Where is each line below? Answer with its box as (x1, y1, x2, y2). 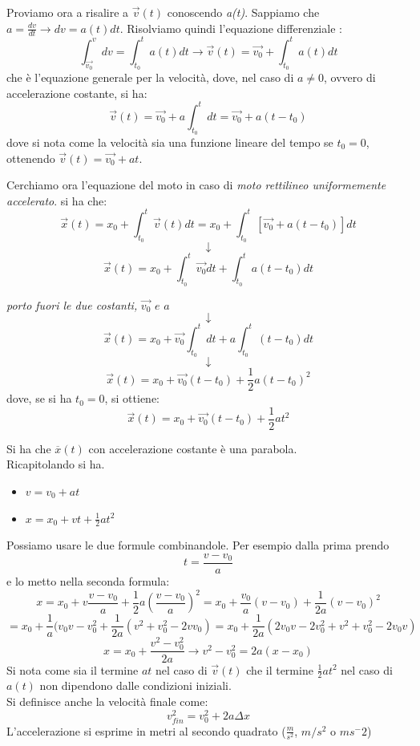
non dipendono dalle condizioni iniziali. (39, 677, 232, 694)
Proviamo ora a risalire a (6, 4, 129, 20)
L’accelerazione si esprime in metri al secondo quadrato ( (6, 722, 286, 739)
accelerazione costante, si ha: (6, 84, 147, 101)
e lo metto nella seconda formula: (6, 573, 170, 590)
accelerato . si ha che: (6, 192, 107, 209)
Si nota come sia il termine (6, 661, 139, 678)
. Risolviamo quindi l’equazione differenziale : (119, 19, 342, 36)
